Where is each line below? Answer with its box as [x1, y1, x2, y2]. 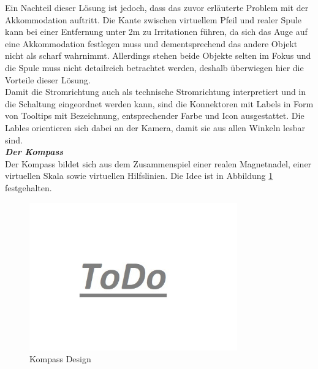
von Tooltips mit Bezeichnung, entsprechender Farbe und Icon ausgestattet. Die [5, 109, 305, 122]
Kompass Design [29, 352, 91, 365]
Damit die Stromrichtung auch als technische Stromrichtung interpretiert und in [5, 85, 306, 98]
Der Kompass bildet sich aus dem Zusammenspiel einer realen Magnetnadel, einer [5, 157, 312, 170]
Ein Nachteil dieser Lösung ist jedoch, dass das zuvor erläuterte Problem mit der [5, 1, 309, 13]
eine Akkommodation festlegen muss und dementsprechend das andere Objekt [5, 37, 298, 50]
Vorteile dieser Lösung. [5, 73, 91, 86]
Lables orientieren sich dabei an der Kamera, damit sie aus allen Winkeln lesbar [5, 121, 305, 134]
